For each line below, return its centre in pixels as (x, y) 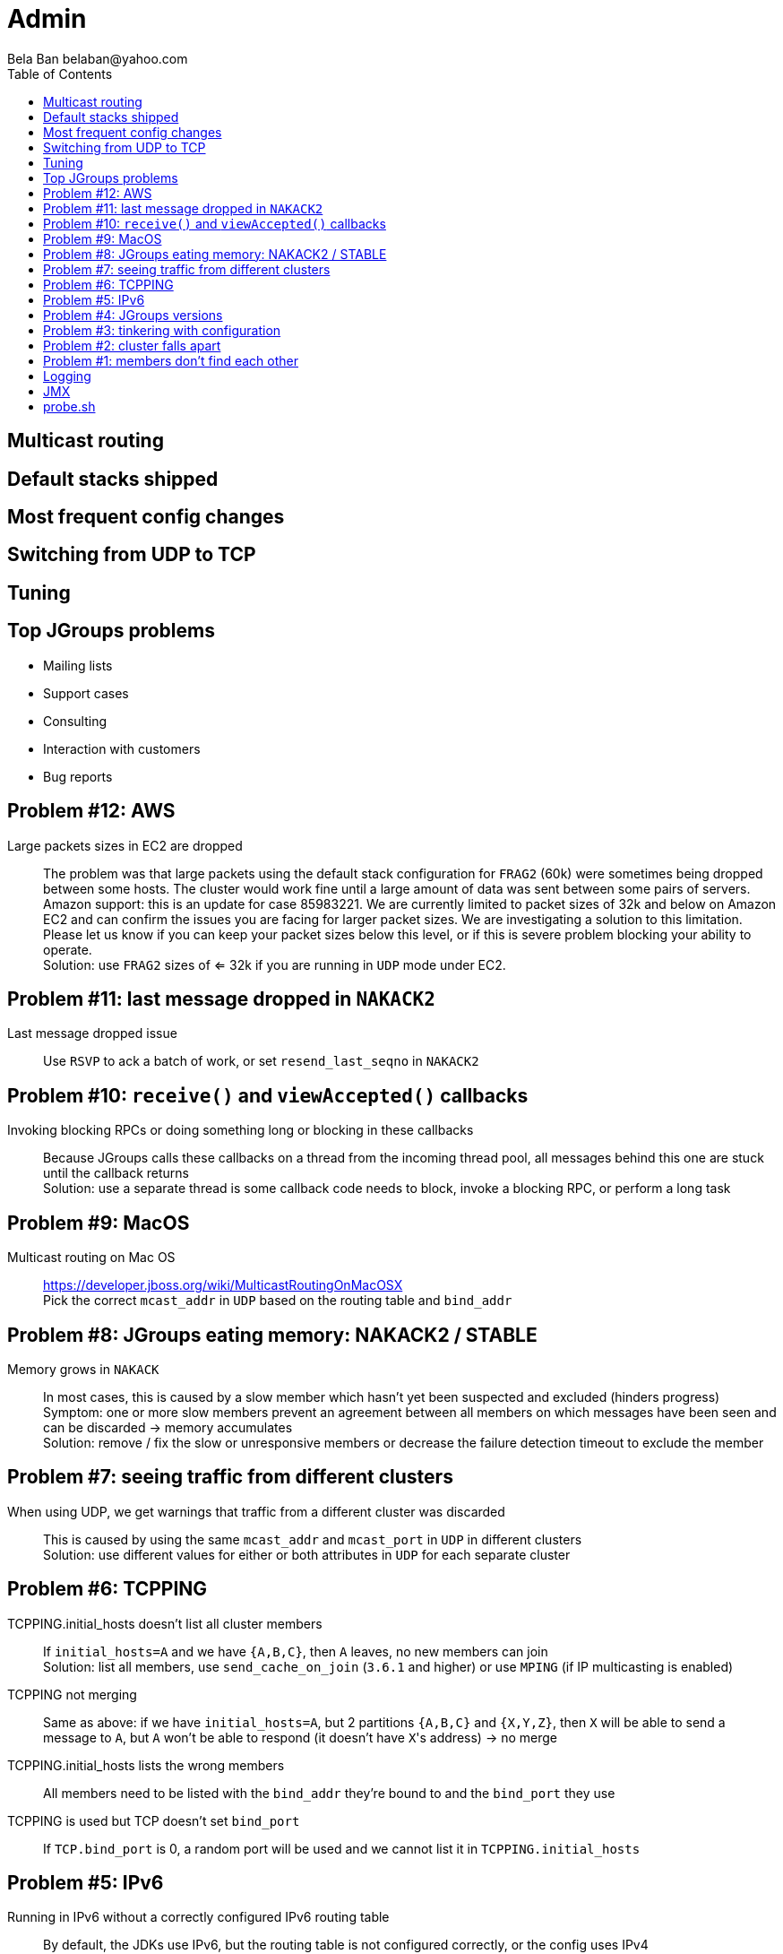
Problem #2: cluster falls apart (132, 345)
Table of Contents (60, 73)
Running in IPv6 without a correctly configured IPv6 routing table (198, 1917)
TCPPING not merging (72, 1694)
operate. (68, 949)
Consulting (75, 721)
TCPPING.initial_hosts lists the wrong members (146, 1765)
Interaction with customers (122, 748)
